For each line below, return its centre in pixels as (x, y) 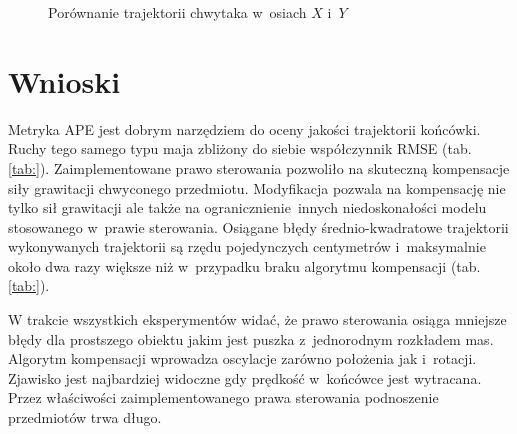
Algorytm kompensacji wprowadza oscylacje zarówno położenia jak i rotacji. (242, 358)
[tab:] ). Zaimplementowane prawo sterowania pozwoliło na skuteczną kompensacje (259, 167)
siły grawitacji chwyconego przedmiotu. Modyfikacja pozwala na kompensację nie (257, 187)
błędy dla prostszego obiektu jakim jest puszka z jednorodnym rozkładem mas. (251, 338)
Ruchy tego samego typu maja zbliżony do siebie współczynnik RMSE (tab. (240, 148)
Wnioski (64, 80)
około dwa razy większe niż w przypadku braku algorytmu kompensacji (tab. (244, 265)
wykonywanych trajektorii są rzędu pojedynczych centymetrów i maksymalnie (247, 246)
